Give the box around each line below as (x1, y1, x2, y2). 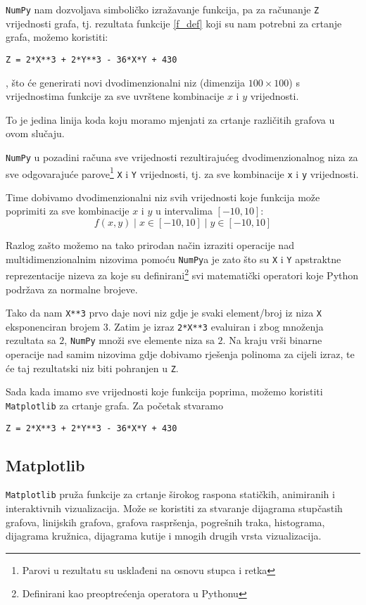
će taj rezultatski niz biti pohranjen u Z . (6, 360, 179, 375)
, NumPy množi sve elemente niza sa (64, 333, 215, 348)
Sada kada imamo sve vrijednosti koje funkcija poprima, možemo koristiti (6, 384, 323, 399)
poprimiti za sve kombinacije (6, 203, 130, 218)
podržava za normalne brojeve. (6, 281, 138, 296)
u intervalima (155, 203, 213, 218)
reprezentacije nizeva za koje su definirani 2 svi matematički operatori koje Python (6, 266, 359, 282)
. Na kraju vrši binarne (222, 333, 322, 348)
